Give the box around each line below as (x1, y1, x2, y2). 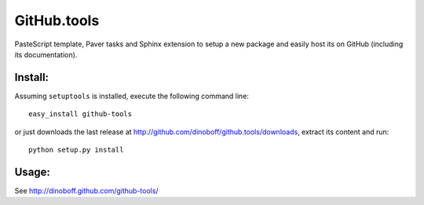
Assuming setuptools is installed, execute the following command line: (14, 91, 249, 101)
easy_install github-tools (28, 110, 133, 119)
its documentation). (14, 49, 78, 59)
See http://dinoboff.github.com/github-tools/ (14, 185, 159, 196)
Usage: (14, 165, 51, 178)
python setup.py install (28, 145, 124, 155)
